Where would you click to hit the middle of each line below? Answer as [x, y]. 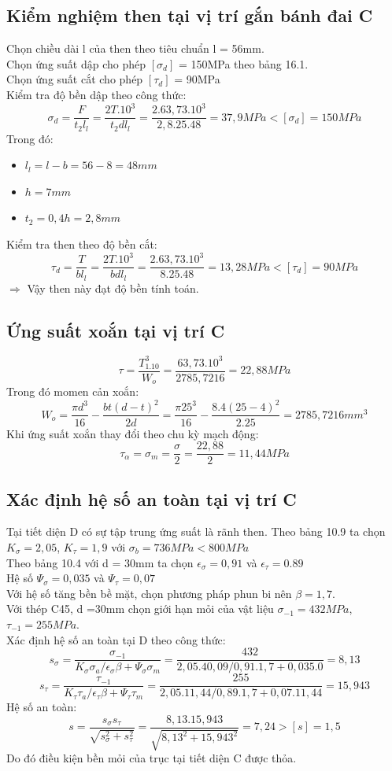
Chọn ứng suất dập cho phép [76, 63]
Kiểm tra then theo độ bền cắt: [82, 243]
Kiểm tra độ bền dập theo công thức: [96, 94]
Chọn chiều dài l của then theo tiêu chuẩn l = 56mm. [135, 48]
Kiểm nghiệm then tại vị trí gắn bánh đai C [190, 15]
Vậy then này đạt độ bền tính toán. [113, 288]
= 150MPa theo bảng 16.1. [243, 63]
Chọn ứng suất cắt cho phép [75, 79]
